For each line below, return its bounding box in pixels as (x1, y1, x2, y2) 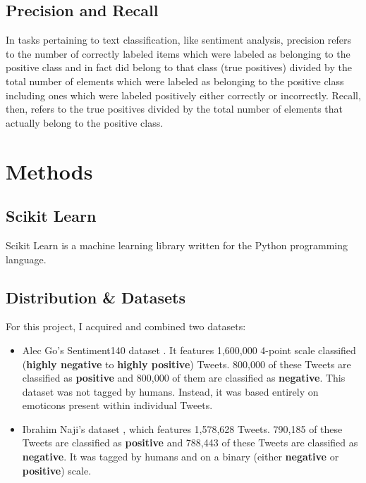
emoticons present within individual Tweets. (22, 398, 213, 413)
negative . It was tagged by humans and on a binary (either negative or (22, 449, 339, 464)
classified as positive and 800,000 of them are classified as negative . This (22, 370, 346, 385)
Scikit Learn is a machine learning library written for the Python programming (6, 237, 348, 252)
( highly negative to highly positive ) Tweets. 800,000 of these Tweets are (22, 356, 351, 371)
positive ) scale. (22, 463, 92, 477)
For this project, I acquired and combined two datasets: (6, 319, 246, 334)
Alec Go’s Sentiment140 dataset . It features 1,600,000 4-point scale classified (22, 342, 356, 357)
